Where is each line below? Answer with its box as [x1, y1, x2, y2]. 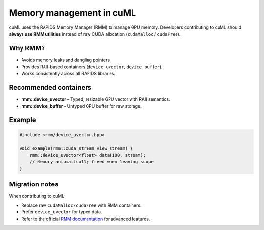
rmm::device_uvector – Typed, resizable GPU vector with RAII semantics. [21, 96, 171, 102]
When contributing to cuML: [9, 193, 66, 199]
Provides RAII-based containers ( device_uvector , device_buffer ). [21, 64, 163, 69]
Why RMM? [9, 44, 45, 52]
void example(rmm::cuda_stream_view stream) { [19, 145, 133, 151]
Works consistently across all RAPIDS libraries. [21, 70, 116, 76]
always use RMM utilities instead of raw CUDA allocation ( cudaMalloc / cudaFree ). [9, 31, 181, 37]
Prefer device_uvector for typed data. [21, 209, 102, 215]
